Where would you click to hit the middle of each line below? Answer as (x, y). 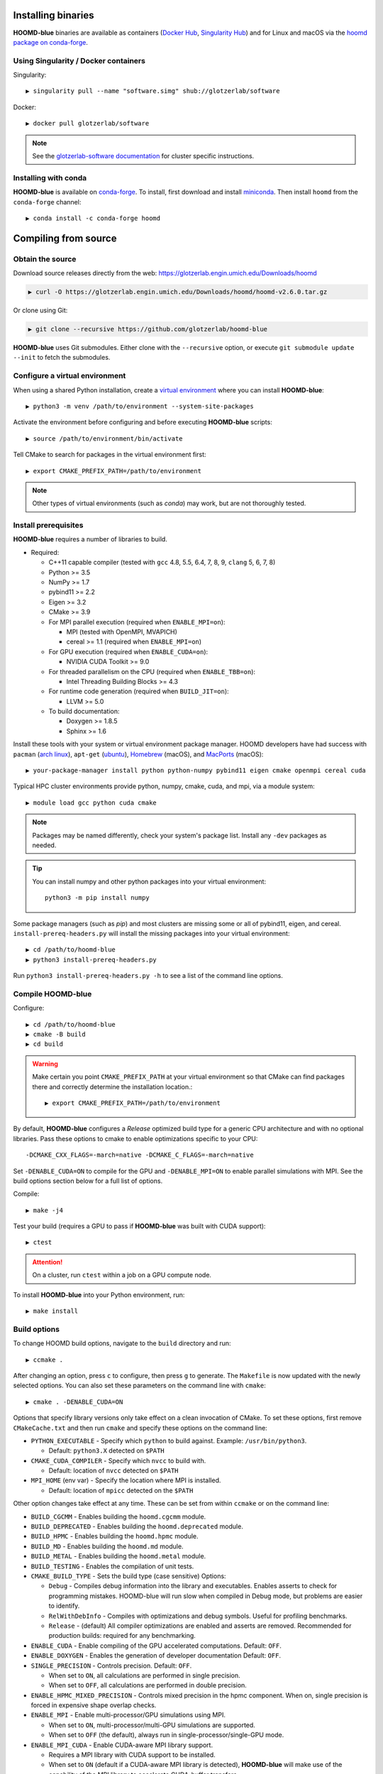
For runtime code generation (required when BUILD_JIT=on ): (139, 691)
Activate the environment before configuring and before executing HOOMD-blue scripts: (143, 422)
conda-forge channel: (47, 202)
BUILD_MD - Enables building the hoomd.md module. (107, 1546)
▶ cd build (45, 1044)
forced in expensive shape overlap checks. (94, 1705)
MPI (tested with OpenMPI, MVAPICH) (122, 632)
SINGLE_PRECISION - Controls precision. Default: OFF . (111, 1665)
